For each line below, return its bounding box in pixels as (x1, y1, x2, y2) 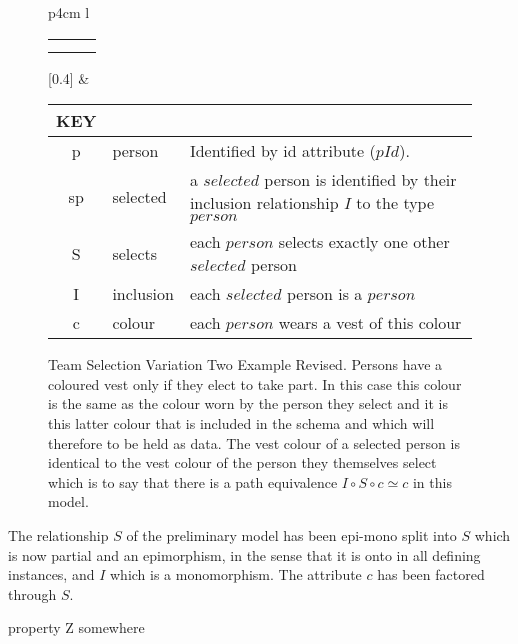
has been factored (377, 564, 485, 585)
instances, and (8, 564, 95, 585)
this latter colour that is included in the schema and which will (48, 412, 435, 433)
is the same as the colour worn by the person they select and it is (48, 393, 448, 414)
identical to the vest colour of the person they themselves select (48, 452, 437, 473)
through (8, 583, 57, 604)
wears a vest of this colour (278, 311, 462, 335)
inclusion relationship (189, 191, 339, 215)
